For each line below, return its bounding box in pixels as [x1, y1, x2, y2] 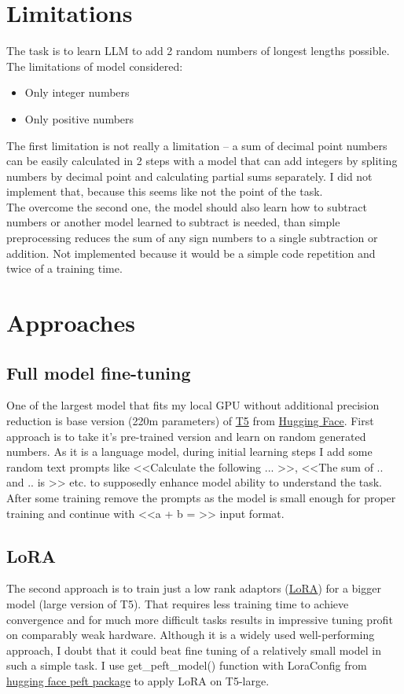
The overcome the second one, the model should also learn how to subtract [6, 198, 367, 215]
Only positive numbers [24, 110, 134, 127]
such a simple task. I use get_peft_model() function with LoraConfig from [6, 657, 367, 674]
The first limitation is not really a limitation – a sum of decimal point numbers [6, 137, 387, 153]
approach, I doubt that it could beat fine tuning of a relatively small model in [6, 641, 381, 658]
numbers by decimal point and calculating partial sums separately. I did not [6, 167, 373, 184]
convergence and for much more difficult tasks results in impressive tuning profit [6, 611, 393, 627]
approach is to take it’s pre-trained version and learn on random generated [6, 428, 366, 444]
